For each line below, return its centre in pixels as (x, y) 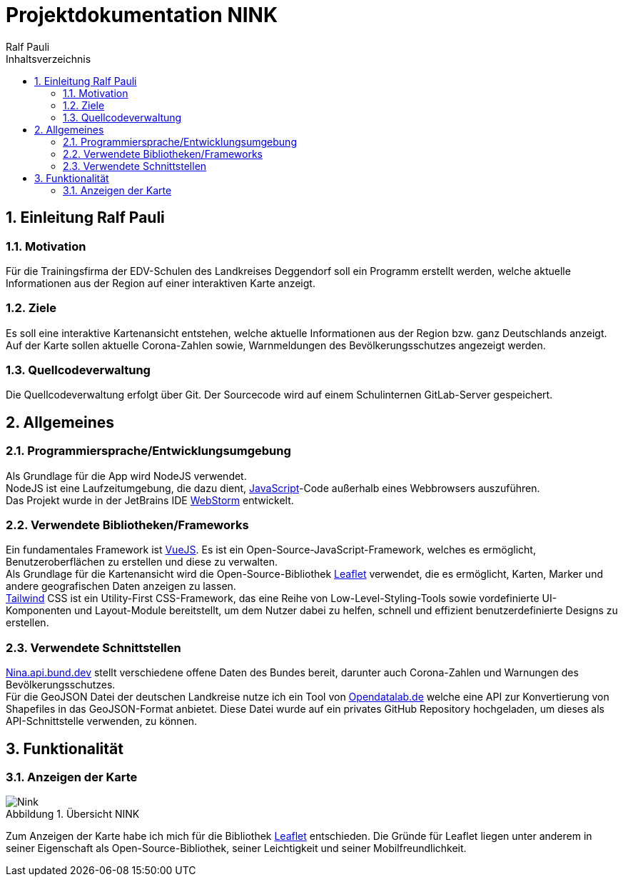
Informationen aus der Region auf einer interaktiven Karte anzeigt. (161, 283)
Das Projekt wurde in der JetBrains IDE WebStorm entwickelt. (150, 500)
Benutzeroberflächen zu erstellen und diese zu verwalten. (142, 562)
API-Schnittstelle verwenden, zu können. (102, 721)
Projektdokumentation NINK (142, 15)
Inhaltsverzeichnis (49, 59)
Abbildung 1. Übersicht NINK (73, 814)
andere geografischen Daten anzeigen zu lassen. (121, 586)
